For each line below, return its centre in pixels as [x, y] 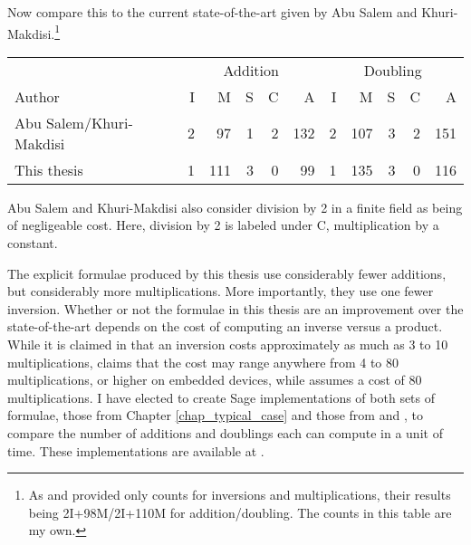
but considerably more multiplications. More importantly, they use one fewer [221, 291]
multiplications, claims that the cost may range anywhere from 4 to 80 [203, 362]
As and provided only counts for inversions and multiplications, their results [240, 495]
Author [37, 96]
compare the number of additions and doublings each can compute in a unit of [225, 432]
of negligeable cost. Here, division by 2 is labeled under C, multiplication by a [223, 225]
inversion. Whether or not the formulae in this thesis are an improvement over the [235, 308]
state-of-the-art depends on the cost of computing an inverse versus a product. [225, 326]
